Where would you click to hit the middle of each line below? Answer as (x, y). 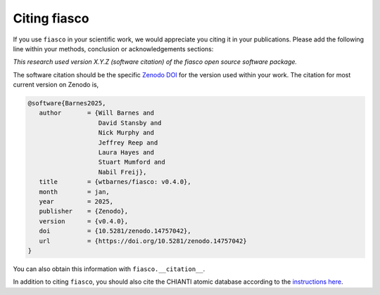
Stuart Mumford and (132, 162)
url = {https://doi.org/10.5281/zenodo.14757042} (143, 241)
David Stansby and (130, 123)
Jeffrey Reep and (128, 143)
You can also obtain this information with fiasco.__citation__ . (109, 269)
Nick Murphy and (126, 133)
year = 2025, (76, 201)
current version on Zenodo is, (56, 85)
